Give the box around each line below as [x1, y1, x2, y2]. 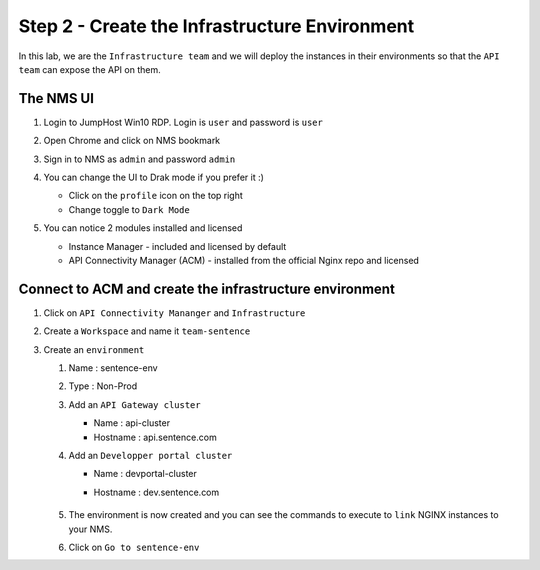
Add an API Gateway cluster [68, 398, 201, 410]
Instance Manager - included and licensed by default [68, 240, 287, 252]
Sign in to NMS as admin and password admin [43, 153, 236, 165]
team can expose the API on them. [18, 63, 161, 75]
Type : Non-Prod [68, 380, 138, 392]
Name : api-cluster [93, 417, 170, 429]
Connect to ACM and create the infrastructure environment [18, 280, 395, 297]
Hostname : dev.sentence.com [93, 486, 220, 498]
